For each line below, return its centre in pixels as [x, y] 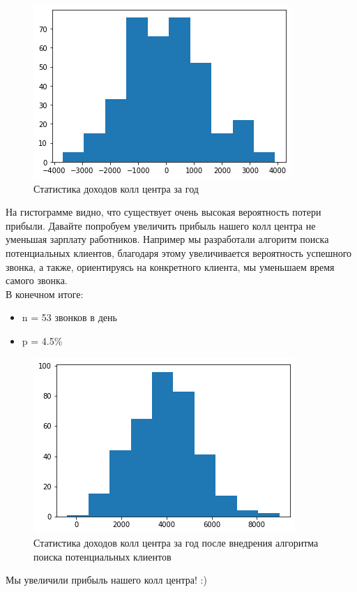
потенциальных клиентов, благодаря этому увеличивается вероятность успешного [179, 252]
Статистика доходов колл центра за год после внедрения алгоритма [176, 543]
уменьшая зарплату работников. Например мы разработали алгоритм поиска [167, 239]
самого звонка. [37, 280]
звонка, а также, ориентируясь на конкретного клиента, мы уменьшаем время [170, 266]
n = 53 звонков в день [69, 317]
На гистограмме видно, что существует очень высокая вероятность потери [164, 212]
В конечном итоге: [45, 294]
